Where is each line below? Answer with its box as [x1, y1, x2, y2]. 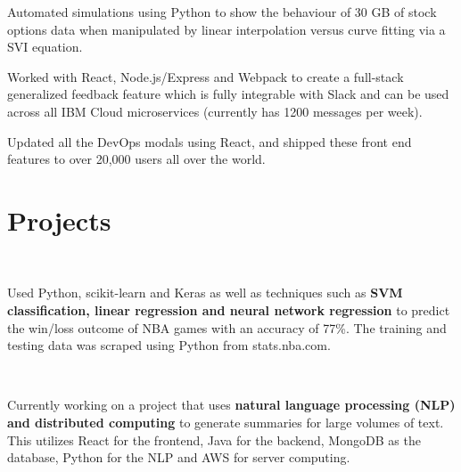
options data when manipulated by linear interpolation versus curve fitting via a [7, 20, 446, 38]
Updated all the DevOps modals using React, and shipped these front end [7, 132, 412, 151]
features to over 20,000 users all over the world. [7, 150, 266, 168]
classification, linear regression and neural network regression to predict [7, 301, 450, 320]
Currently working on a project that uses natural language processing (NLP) [7, 395, 456, 414]
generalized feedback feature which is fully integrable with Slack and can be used [7, 85, 449, 103]
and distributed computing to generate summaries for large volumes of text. [7, 413, 444, 432]
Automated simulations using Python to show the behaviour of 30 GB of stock [7, 3, 437, 20]
